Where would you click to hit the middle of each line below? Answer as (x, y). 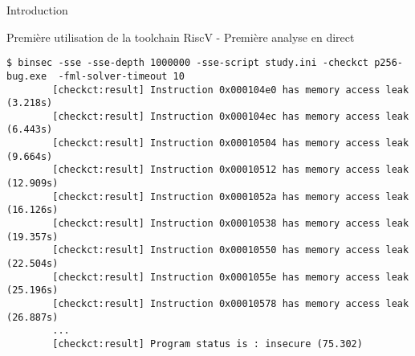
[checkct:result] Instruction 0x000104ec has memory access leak (231, 116)
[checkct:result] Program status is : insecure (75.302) (207, 344)
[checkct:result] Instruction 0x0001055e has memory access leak (231, 277)
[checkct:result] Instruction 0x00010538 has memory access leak (231, 224)
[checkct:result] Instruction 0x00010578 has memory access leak (231, 304)
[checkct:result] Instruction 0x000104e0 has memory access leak (231, 90)
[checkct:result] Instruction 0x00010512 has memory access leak (231, 170)
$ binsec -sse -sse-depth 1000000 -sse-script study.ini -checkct (188, 63)
